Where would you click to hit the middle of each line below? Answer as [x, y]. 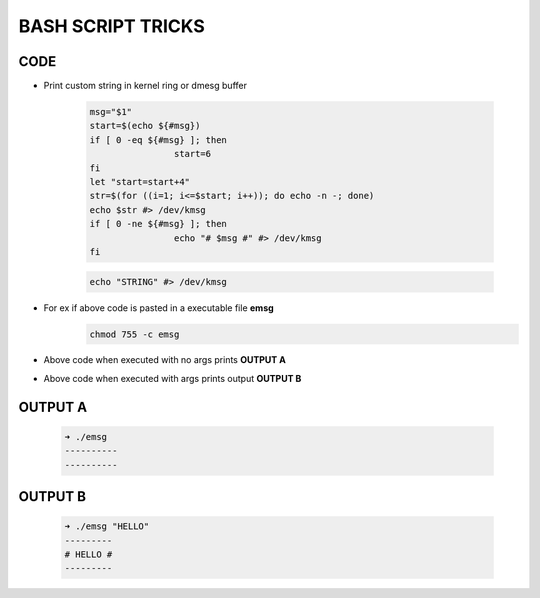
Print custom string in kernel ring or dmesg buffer [145, 86]
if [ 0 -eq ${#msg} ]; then [158, 139]
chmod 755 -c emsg [134, 334]
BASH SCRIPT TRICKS [111, 26]
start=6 [192, 154]
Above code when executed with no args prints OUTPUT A [165, 360]
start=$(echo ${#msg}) [145, 126]
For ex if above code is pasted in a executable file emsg [158, 307]
